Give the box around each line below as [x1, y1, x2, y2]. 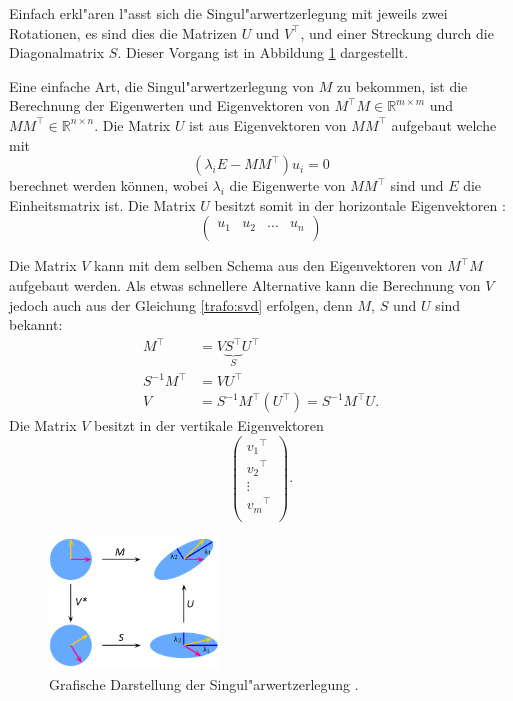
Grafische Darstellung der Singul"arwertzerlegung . [49, 673, 359, 694]
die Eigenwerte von [229, 175, 346, 196]
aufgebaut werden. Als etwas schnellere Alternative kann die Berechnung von [9, 274, 481, 295]
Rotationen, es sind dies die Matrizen [9, 22, 237, 43]
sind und [390, 175, 444, 196]
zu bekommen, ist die [336, 75, 468, 96]
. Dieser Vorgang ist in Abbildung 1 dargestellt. [117, 42, 409, 63]
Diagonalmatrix [9, 42, 105, 63]
